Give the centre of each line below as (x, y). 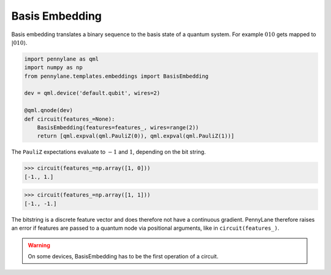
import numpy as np (53, 68)
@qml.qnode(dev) (49, 111)
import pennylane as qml (62, 59)
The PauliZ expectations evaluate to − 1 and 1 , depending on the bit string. (108, 152)
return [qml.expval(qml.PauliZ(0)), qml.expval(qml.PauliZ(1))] (136, 136)
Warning (39, 245)
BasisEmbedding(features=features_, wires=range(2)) (118, 128)
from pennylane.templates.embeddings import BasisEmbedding (116, 76)
